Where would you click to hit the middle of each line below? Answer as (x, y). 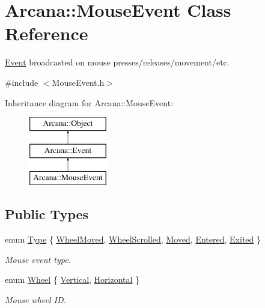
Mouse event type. (38, 259)
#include (22, 82)
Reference (47, 33)
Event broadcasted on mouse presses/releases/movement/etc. (117, 62)
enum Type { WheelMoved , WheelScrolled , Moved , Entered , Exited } (133, 239)
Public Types (47, 214)
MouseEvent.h (78, 82)
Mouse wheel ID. (35, 300)
